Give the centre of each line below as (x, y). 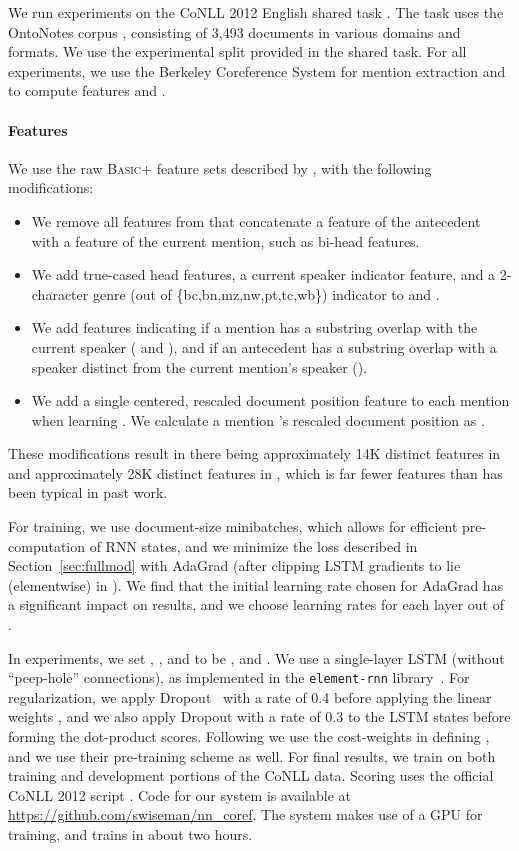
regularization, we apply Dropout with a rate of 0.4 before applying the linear (250, 696)
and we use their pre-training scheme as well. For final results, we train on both (252, 755)
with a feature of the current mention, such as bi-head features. (225, 240)
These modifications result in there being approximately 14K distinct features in (254, 453)
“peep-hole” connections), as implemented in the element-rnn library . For (239, 677)
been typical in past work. (88, 492)
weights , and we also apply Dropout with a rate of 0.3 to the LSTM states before (259, 716)
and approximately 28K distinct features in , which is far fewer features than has (255, 472)
